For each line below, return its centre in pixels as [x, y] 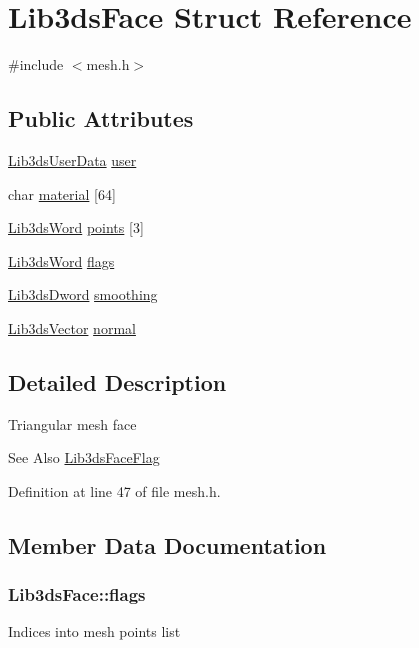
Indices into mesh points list [94, 631]
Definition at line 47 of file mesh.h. [114, 490]
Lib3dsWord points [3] [76, 227]
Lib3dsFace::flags [77, 594]
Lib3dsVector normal [72, 327]
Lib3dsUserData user [72, 159]
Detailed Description [117, 381]
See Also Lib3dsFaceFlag [84, 457]
